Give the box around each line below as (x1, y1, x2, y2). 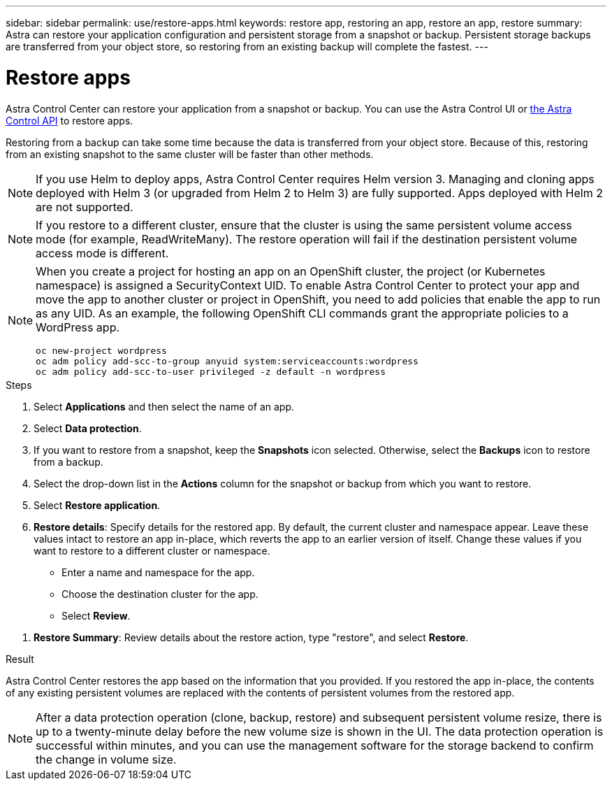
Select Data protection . (34, 422, 142, 434)
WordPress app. (36, 320, 120, 334)
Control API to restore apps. (6, 114, 133, 127)
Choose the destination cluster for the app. (61, 587, 258, 600)
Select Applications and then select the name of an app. (34, 400, 294, 413)
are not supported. (36, 199, 133, 214)
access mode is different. (36, 245, 169, 260)
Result (6, 652, 34, 665)
